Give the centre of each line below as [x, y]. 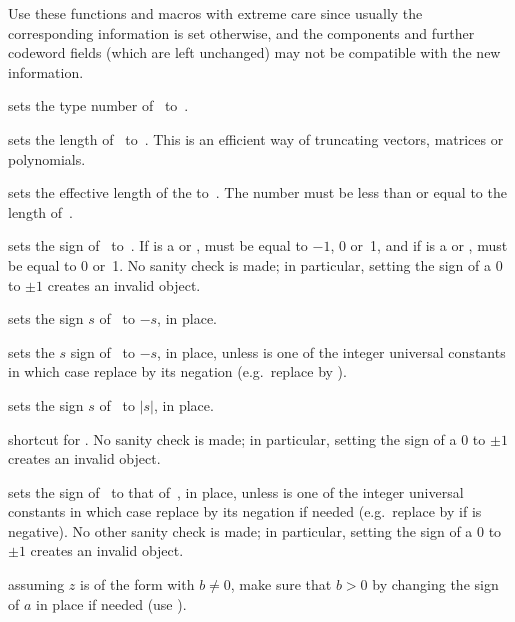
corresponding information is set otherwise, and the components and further [241, 32]
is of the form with [137, 584]
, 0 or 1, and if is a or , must [419, 245]
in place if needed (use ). [111, 603]
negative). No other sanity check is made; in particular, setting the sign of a [240, 530]
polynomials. [47, 158]
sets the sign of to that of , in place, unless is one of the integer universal [236, 491]
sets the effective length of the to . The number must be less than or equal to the [257, 192]
